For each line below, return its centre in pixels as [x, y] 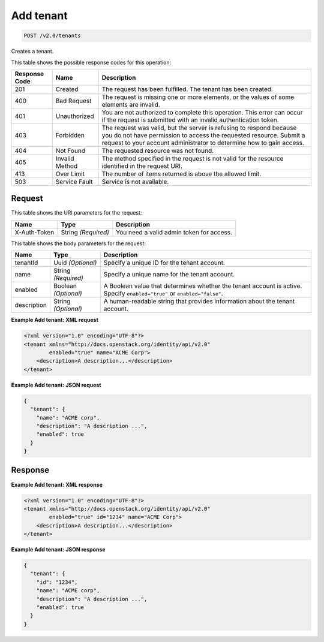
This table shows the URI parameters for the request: [76, 213]
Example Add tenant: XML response [57, 484]
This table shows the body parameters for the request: [79, 243]
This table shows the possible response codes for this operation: [91, 62]
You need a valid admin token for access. [174, 232]
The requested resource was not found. [158, 150]
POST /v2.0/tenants [52, 36]
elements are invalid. [131, 104]
